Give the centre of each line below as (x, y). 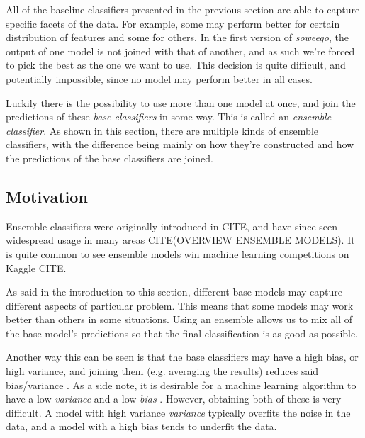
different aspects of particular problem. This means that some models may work (180, 305)
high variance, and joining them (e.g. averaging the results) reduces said (162, 371)
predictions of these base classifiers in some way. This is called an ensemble (169, 117)
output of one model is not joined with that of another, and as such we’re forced (180, 51)
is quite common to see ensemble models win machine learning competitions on (178, 253)
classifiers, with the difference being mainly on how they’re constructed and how (180, 144)
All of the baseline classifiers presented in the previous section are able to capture (183, 9)
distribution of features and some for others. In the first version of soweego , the (177, 37)
